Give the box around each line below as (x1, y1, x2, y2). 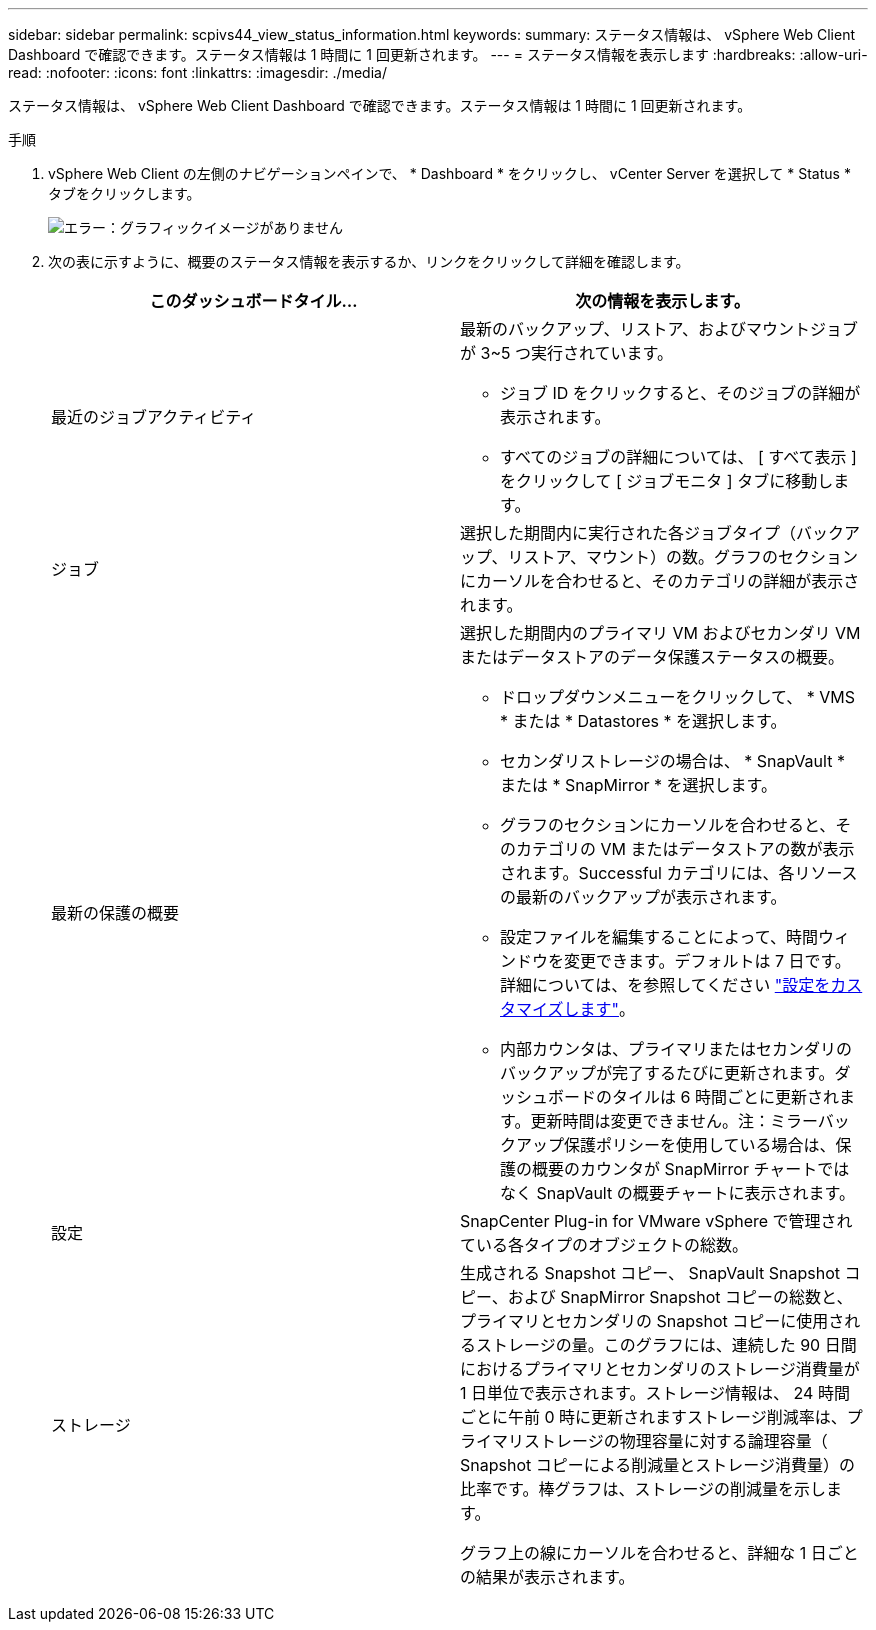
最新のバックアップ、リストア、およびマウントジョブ (460, 319, 858, 339)
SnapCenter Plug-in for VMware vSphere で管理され (460, 1211, 853, 1231)
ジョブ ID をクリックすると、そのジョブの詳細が (500, 383, 861, 403)
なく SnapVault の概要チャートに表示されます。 (500, 1183, 855, 1203)
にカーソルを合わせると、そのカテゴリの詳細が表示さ (460, 571, 860, 591)
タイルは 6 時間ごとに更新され (612, 1087, 839, 1107)
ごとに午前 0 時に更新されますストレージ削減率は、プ (460, 1407, 863, 1427)
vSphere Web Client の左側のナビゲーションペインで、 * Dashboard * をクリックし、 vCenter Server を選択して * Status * (48, 165, 851, 182)
